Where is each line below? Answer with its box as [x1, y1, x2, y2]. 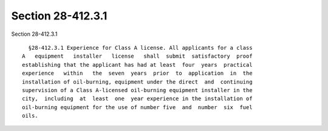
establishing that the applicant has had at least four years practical [22, 61, 253, 68]
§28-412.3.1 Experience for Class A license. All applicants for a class [28, 44, 253, 51]
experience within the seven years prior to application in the [22, 70, 253, 77]
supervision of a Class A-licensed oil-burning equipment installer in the [22, 87, 253, 93]
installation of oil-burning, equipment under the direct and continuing [22, 78, 253, 85]
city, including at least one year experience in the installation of [22, 95, 253, 102]
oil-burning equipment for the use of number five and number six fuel [22, 104, 253, 110]
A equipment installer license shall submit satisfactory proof [22, 53, 253, 60]
